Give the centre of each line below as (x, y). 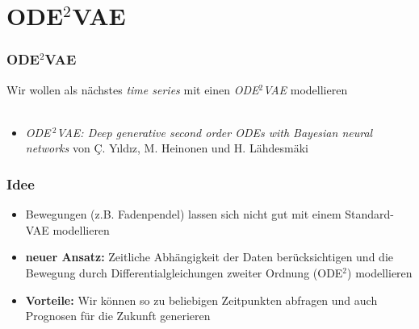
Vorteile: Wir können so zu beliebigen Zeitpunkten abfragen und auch (201, 300)
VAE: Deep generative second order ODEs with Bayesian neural (215, 132)
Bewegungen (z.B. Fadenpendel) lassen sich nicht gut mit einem (183, 214)
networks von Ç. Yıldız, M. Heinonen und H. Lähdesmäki (167, 148)
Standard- (370, 214)
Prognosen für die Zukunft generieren (118, 316)
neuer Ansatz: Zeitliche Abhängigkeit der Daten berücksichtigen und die (209, 257)
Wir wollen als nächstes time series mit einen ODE (133, 89)
